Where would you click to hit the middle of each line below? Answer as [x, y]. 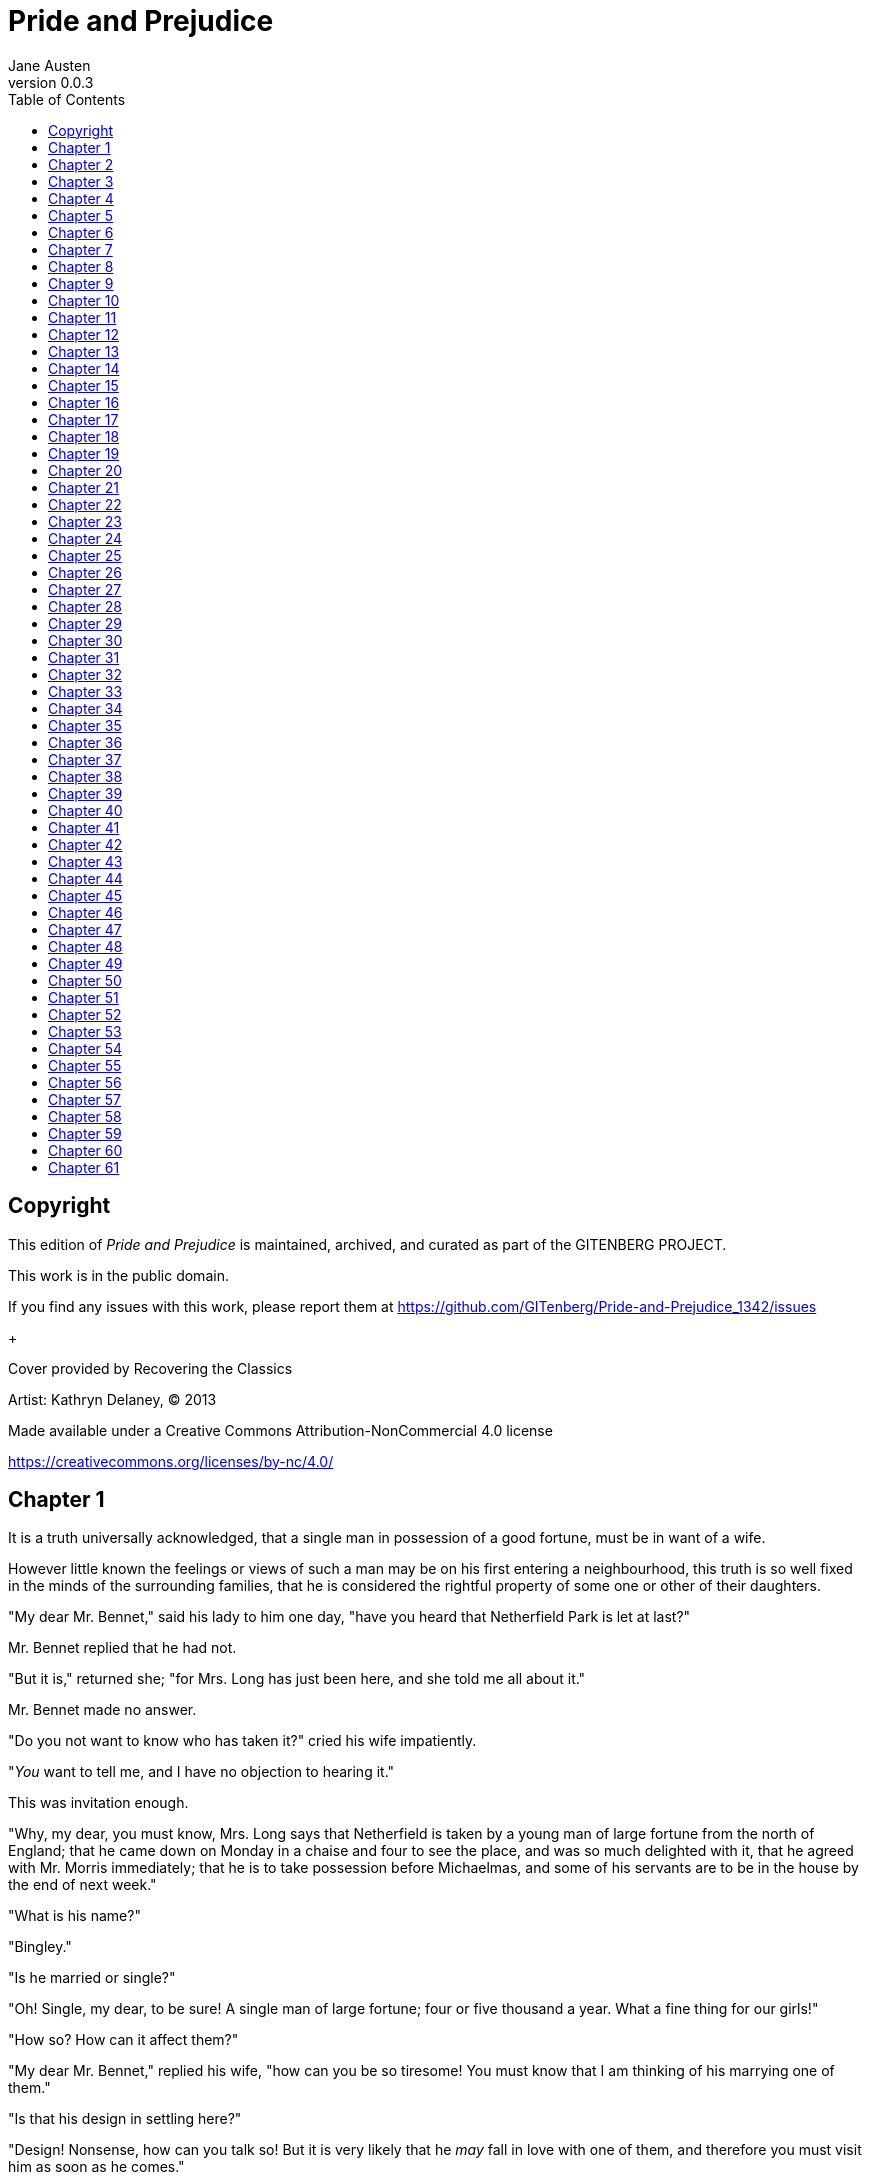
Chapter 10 [84, 300]
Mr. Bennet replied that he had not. [122, 1648]
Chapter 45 [85, 895]
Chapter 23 [85, 521]
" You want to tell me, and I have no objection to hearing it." [201, 1772]
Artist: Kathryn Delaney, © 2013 [112, 1399]
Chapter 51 [83, 997]
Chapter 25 [85, 555]
